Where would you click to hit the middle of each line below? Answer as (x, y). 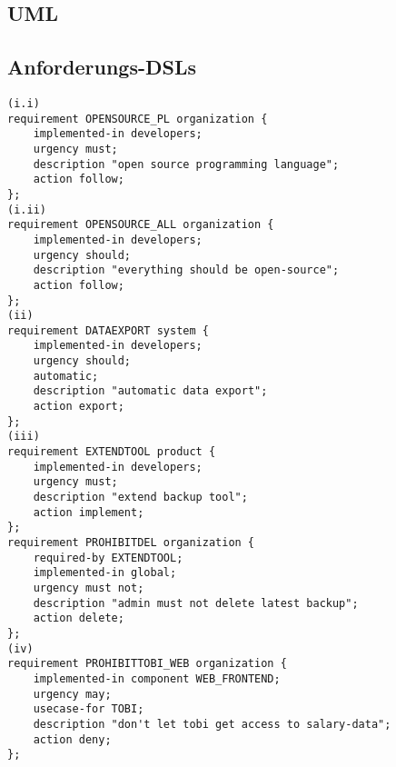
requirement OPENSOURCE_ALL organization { (141, 225)
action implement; (89, 512)
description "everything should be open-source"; (186, 270)
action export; (79, 407)
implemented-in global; (105, 573)
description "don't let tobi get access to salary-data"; (212, 724)
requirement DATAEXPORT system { (108, 330)
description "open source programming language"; (186, 164)
